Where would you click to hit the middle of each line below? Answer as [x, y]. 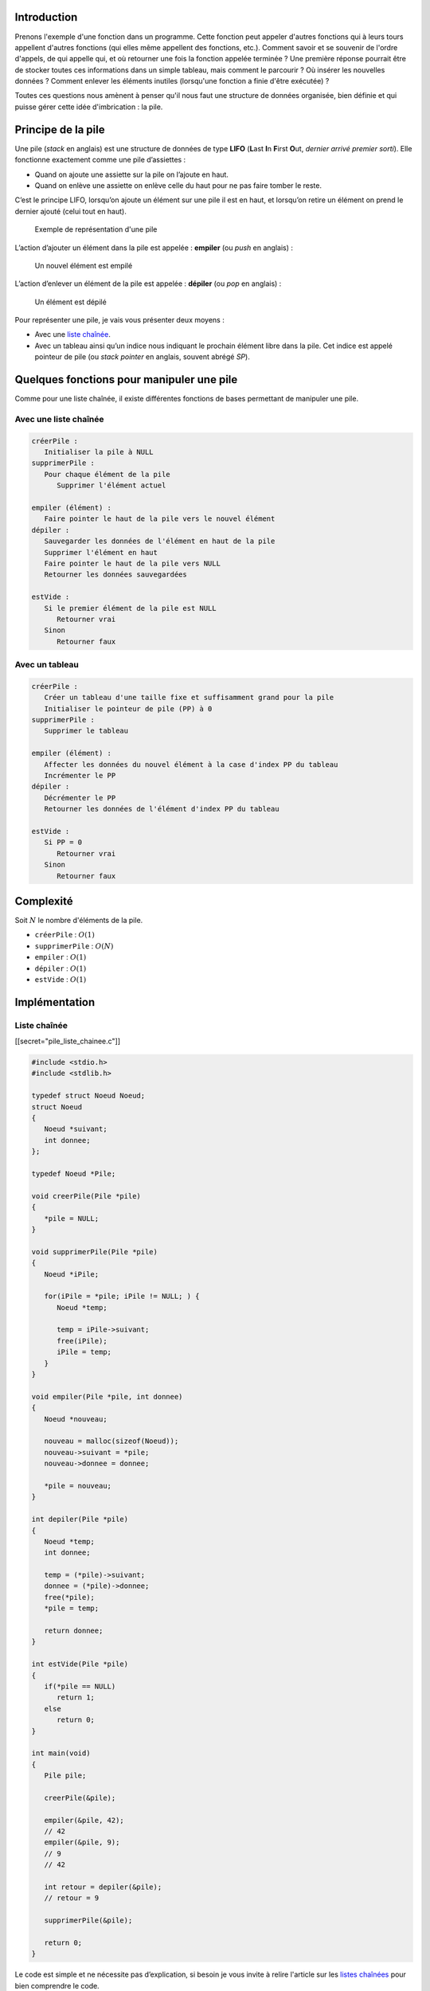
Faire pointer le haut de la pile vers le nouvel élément [160, 519]
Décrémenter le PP [80, 798]
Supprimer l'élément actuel [111, 485]
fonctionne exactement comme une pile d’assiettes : [100, 160]
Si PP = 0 [63, 843]
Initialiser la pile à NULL [99, 452]
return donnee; [74, 1631]
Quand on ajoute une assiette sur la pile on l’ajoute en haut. [131, 174]
